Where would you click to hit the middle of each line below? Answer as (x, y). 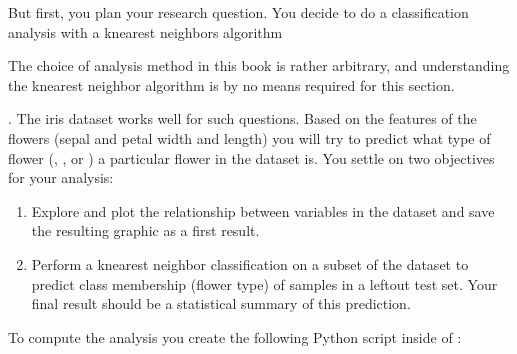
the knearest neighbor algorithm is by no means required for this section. (231, 84)
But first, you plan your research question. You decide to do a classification (238, 12)
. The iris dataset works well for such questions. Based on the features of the (242, 118)
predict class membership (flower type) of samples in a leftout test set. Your (264, 283)
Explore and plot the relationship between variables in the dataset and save (263, 210)
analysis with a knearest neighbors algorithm (145, 31)
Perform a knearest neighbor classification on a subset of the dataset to (250, 263)
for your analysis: (61, 177)
